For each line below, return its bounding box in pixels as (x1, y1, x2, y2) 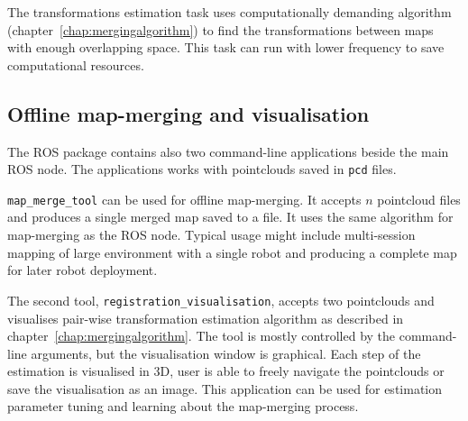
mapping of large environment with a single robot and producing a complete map (7, 243, 457, 261)
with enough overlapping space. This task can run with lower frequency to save (7, 38, 445, 57)
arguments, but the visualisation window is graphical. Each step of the (31, 343, 421, 362)
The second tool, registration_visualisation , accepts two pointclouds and (7, 290, 435, 309)
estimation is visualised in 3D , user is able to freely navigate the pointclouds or (7, 362, 445, 380)
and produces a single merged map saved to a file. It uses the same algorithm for (7, 207, 454, 226)
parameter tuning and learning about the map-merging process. (7, 397, 359, 416)
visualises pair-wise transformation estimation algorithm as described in (7, 308, 404, 327)
